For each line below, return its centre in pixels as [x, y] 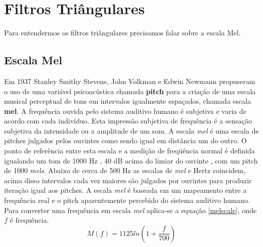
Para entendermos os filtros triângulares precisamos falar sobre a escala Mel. [122, 33]
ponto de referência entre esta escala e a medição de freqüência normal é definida [129, 151]
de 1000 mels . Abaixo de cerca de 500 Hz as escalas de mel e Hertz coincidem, [125, 170]
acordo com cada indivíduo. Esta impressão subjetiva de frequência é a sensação [128, 121]
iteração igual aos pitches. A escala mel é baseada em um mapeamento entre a [125, 190]
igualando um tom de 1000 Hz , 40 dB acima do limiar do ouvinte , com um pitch [131, 160]
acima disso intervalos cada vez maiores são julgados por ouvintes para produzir [128, 180]
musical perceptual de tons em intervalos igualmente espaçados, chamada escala [128, 101]
